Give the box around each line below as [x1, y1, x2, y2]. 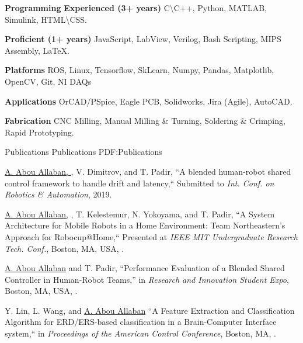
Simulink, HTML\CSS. [5, 13, 88, 25]
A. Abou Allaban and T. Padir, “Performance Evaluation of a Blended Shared [5, 262, 285, 274]
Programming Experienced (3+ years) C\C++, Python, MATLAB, [5, 2, 267, 13]
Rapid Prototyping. [5, 126, 74, 138]
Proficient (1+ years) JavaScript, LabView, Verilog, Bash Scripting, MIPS [5, 33, 281, 45]
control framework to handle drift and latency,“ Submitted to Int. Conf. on [5, 176, 274, 189]
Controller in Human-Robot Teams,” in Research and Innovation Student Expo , [5, 273, 289, 285]
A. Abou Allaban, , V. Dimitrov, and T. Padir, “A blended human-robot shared [5, 165, 291, 177]
